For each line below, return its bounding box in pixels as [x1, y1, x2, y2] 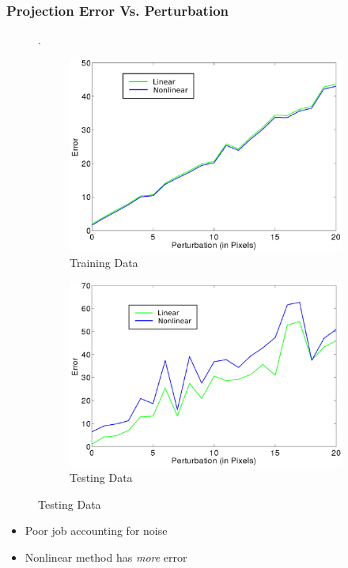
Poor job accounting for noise [25, 522, 168, 539]
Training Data [70, 254, 138, 270]
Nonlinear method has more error [25, 549, 187, 566]
